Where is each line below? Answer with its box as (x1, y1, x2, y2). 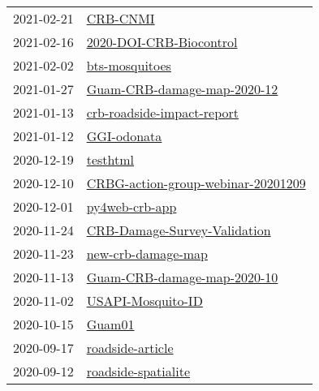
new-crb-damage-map (86, 244, 209, 263)
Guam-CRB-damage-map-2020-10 (86, 268, 278, 286)
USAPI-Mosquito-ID (86, 291, 203, 310)
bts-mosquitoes (86, 56, 171, 75)
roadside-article (86, 338, 174, 357)
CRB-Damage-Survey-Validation (86, 221, 271, 239)
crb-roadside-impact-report (86, 103, 239, 122)
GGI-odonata (86, 127, 162, 145)
